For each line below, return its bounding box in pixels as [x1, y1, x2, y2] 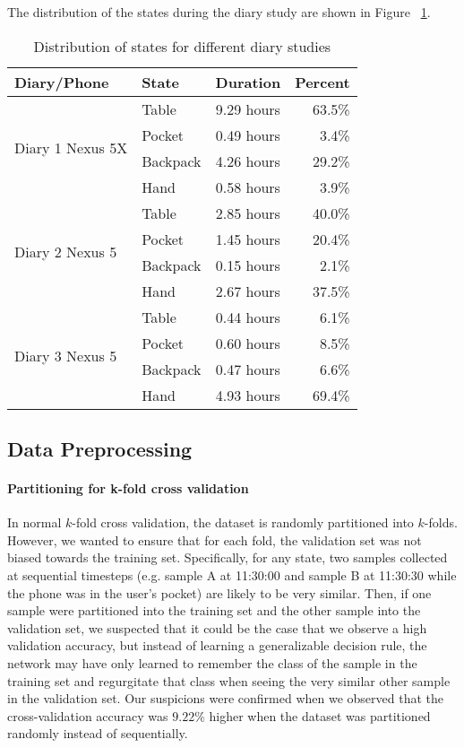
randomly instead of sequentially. [7, 724, 188, 743]
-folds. [424, 513, 458, 532]
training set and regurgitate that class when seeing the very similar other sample [7, 671, 451, 690]
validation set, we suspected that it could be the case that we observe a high [7, 618, 427, 637]
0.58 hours [215, 176, 280, 197]
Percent [295, 71, 350, 92]
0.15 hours [215, 254, 280, 275]
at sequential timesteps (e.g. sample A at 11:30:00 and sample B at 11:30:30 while [7, 565, 457, 584]
